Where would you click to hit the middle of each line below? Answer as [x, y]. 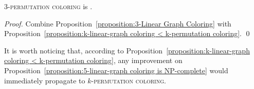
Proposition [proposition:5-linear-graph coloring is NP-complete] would [116, 70]
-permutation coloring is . [50, 6]
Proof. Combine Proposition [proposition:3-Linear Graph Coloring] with [118, 23]
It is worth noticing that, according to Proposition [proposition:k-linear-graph [127, 50]
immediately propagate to [45, 80]
